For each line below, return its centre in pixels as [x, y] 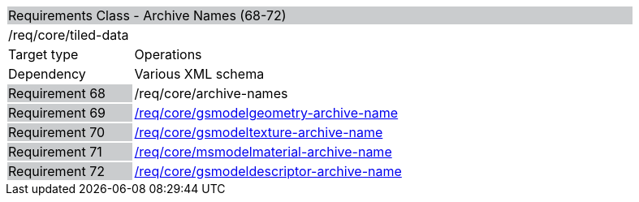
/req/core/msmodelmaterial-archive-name [263, 152]
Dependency [47, 74]
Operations [168, 54]
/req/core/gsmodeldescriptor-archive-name [268, 171]
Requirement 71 [55, 152]
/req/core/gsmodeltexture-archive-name [259, 132]
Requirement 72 [56, 171]
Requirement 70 [57, 132]
